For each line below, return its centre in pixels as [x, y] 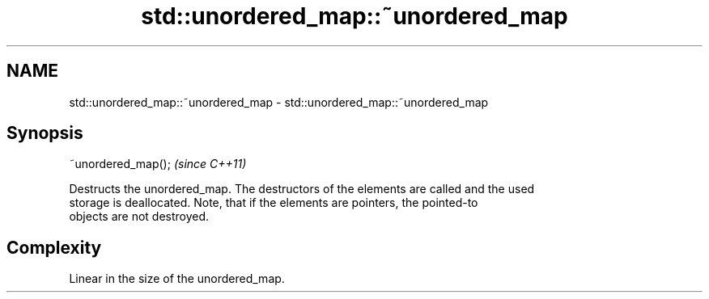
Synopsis [45, 133]
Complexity [54, 247]
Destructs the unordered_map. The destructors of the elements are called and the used [302, 189]
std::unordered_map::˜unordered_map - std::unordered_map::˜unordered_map [279, 102]
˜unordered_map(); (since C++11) [158, 164]
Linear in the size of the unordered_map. [177, 279]
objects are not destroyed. [139, 217]
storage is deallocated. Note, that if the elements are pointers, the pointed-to [274, 203]
